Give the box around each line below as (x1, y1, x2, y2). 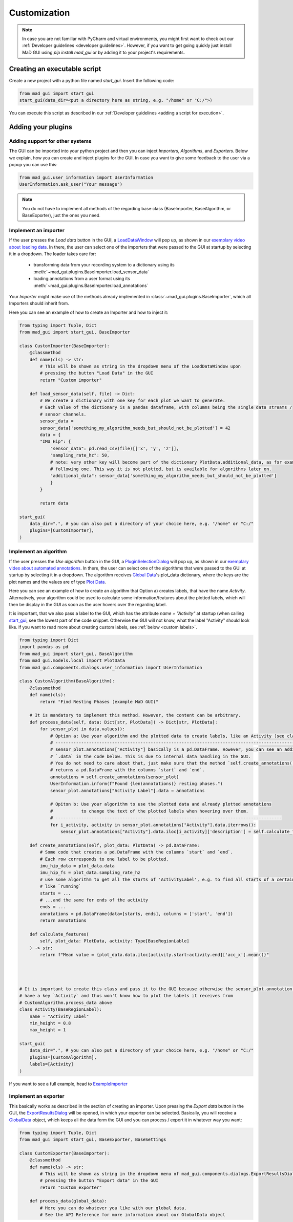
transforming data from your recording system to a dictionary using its (33, 262, 175, 268)
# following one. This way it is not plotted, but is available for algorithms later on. (50, 466, 272, 472)
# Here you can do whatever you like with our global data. (40, 1205, 187, 1211)
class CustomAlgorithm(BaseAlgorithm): (19, 678, 115, 684)
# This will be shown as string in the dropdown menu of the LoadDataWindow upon (40, 364, 241, 369)
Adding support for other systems (9, 137, 92, 144)
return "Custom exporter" (40, 1184, 102, 1190)
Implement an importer (9, 227, 65, 234)
